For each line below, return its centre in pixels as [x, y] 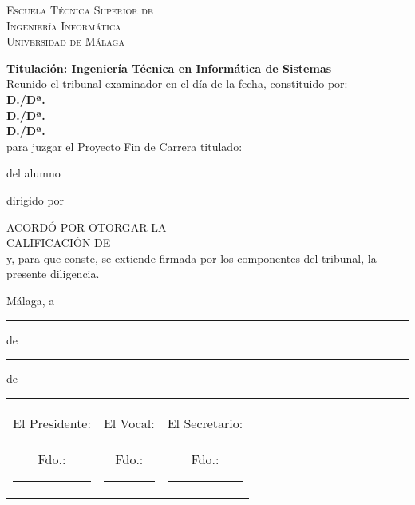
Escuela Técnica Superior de [80, 10]
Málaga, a [31, 300]
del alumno [34, 173]
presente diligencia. [53, 274]
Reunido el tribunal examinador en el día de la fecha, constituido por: [177, 84]
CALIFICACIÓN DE [59, 243]
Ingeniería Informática [64, 25]
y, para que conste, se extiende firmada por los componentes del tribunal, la [192, 258]
